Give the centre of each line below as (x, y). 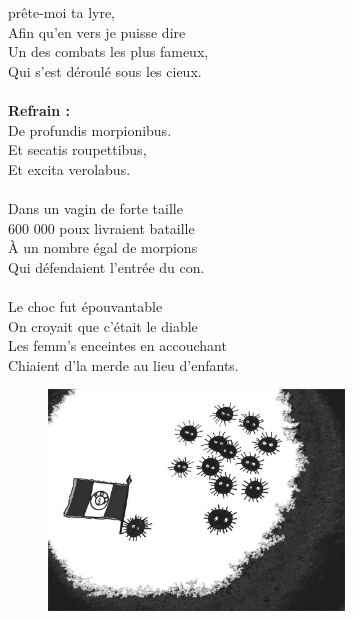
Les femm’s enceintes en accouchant (117, 345)
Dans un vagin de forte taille (95, 207)
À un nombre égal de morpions (103, 247)
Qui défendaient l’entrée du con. (106, 266)
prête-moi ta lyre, (62, 12)
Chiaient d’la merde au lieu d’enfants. (123, 364)
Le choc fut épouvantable (85, 305)
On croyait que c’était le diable (103, 325)
